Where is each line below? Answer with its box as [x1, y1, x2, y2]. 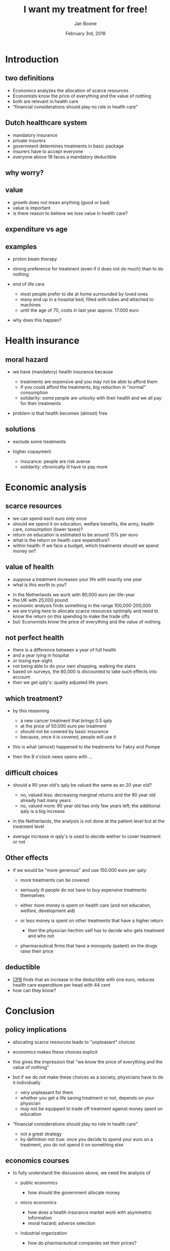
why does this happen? [12, 317, 62, 323]
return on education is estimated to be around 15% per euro [12, 532, 138, 538]
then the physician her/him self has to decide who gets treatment [27, 927, 164, 933]
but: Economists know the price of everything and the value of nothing [12, 618, 161, 624]
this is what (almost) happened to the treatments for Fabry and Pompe [12, 744, 160, 750]
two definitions [5, 74, 54, 83]
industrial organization [20, 1230, 67, 1236]
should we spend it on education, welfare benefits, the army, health [12, 520, 154, 527]
